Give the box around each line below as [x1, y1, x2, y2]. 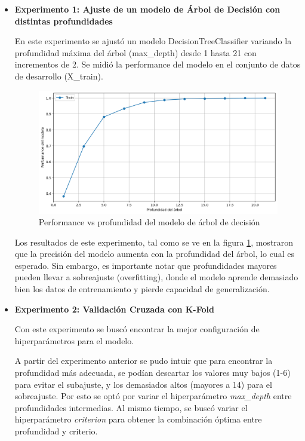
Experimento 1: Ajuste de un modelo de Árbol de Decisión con [14, 3, 281, 15]
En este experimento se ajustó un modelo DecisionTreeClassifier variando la [14, 35, 292, 47]
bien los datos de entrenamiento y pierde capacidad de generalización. [14, 283, 270, 295]
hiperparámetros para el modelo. [14, 334, 134, 347]
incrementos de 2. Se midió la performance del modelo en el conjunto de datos [14, 58, 301, 71]
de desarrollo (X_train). [14, 69, 103, 82]
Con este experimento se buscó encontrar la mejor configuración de [14, 323, 260, 335]
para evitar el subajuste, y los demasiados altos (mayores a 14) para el [14, 378, 272, 390]
